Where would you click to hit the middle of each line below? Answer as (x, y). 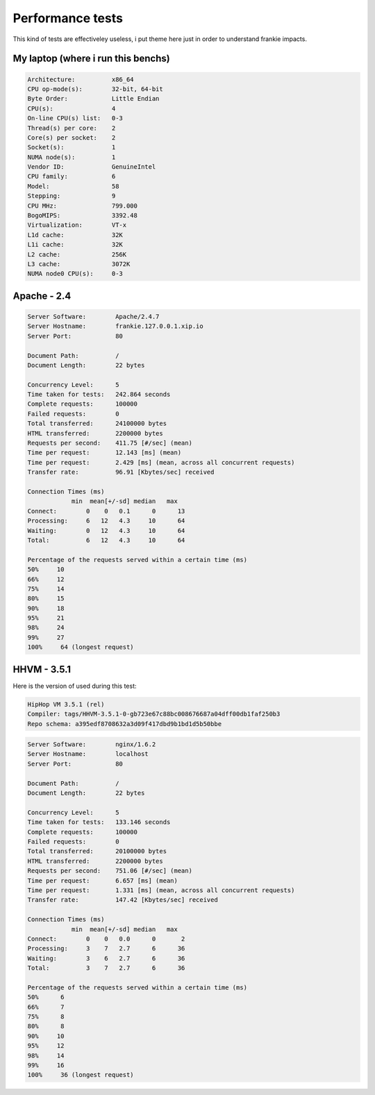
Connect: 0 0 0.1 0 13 (106, 511)
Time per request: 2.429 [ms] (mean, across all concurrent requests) (161, 462)
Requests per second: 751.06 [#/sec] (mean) (110, 871)
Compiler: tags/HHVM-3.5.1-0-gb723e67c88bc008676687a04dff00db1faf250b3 (154, 714)
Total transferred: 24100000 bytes (97, 423)
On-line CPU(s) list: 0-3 (75, 118)
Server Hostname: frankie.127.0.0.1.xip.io (116, 326)
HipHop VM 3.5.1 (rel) (66, 704)
